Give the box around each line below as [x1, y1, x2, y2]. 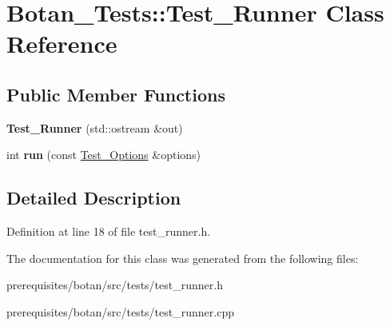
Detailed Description [6, 185, 181, 210]
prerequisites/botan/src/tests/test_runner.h [6, 276, 223, 293]
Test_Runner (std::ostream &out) [6, 119, 183, 136]
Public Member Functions [6, 81, 225, 106]
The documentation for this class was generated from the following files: [6, 249, 359, 266]
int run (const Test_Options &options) [6, 146, 201, 163]
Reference [6, 27, 117, 60]
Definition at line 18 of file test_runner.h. [6, 223, 211, 240]
